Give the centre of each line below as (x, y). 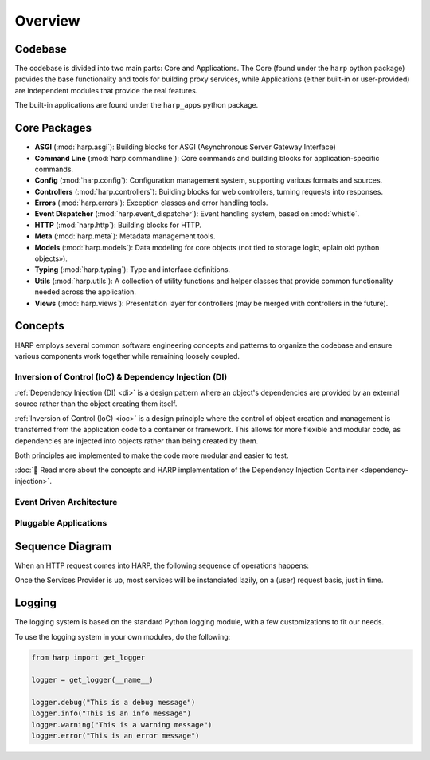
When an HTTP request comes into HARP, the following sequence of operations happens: (162, 565)
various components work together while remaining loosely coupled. (127, 356)
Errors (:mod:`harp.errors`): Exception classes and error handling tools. (151, 203)
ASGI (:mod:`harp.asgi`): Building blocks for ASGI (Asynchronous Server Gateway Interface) (185, 147)
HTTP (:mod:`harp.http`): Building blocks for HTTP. (118, 225)
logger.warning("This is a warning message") (122, 725)
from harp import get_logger (88, 658)
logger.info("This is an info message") (111, 713)
